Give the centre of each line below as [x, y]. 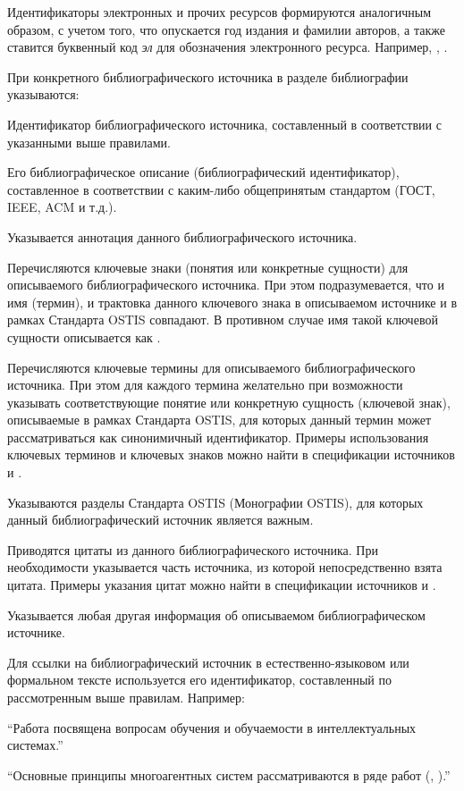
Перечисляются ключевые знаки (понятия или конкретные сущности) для [208, 267]
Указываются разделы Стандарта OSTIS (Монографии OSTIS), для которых [215, 502]
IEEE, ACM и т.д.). [62, 207]
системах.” [35, 745]
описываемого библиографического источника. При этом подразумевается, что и [226, 285]
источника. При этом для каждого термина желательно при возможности [205, 385]
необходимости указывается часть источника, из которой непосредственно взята [225, 567]
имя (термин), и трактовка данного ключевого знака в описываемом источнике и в [232, 302]
